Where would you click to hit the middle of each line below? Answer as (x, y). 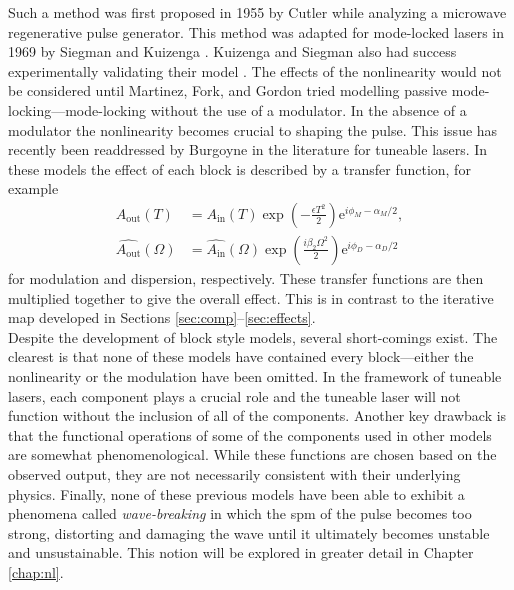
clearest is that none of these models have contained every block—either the (241, 356)
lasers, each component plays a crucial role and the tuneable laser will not (234, 395)
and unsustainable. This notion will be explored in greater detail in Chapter (241, 552)
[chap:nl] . (36, 571)
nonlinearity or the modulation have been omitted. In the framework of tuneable (255, 375)
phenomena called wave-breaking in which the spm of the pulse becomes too (240, 513)
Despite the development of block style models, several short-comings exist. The (253, 336)
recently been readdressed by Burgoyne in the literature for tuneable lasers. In (248, 149)
